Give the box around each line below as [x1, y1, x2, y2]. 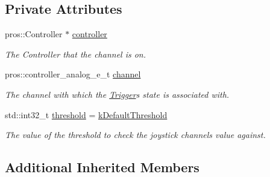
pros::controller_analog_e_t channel [5, 68, 141, 80]
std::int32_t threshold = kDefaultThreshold [5, 108, 168, 121]
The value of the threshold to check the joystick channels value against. [5, 128, 266, 141]
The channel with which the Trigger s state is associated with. [5, 88, 230, 100]
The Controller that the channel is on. [5, 47, 146, 60]
